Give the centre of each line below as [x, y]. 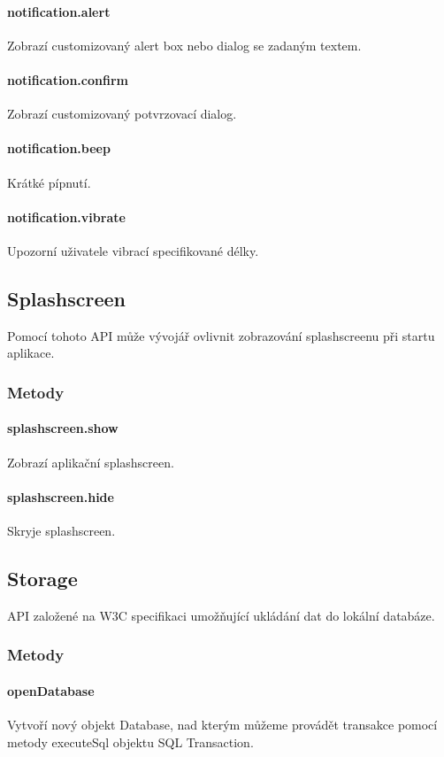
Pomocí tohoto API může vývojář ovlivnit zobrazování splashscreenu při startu [221, 335]
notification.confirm [68, 79]
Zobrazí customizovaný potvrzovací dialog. [122, 114]
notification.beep [59, 148]
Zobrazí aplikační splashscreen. [91, 462]
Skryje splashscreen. [61, 530]
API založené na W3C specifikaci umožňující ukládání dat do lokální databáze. [221, 615]
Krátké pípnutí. [49, 182]
